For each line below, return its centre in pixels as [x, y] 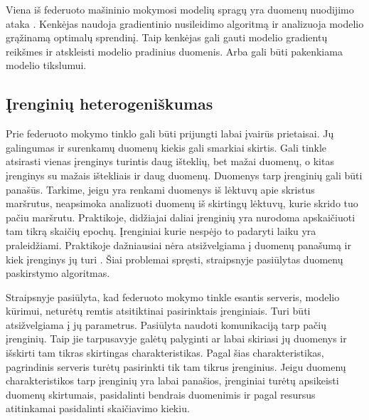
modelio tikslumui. [46, 65]
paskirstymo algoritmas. [58, 273]
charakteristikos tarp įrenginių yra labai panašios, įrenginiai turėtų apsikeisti [172, 380]
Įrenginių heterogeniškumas [109, 104]
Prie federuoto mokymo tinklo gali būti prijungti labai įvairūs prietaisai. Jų [170, 133]
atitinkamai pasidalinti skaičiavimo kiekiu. [98, 408]
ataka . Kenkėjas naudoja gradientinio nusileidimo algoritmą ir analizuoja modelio [185, 23]
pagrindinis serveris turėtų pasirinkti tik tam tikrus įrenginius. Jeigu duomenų [176, 366]
